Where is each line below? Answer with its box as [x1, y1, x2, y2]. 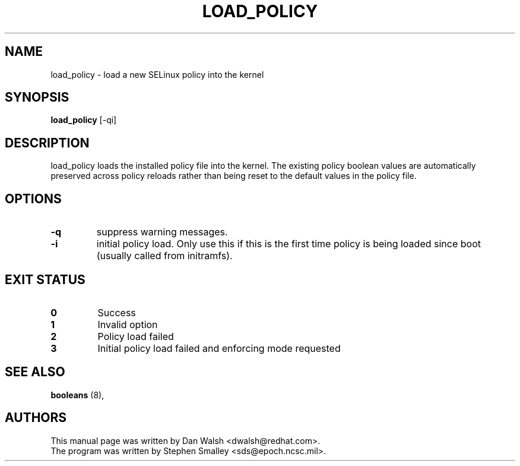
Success [97, 306, 136, 319]
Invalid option [97, 318, 158, 330]
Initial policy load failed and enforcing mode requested [97, 342, 341, 354]
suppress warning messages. [96, 226, 228, 238]
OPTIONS [5, 191, 62, 206]
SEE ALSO [5, 364, 65, 380]
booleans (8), [50, 389, 104, 400]
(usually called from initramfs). [96, 250, 233, 262]
